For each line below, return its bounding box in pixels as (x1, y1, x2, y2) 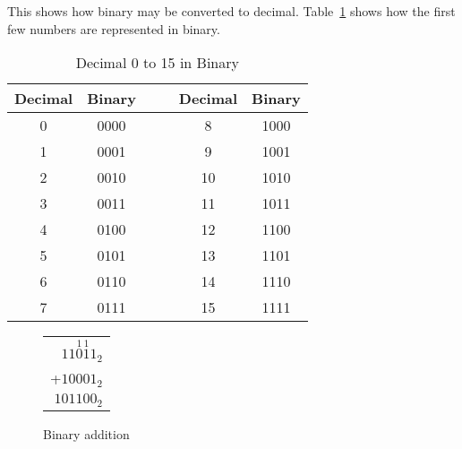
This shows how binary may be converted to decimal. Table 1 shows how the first (7, 2, 456, 20)
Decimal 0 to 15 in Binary (75, 52, 239, 73)
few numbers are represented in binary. (7, 19, 220, 38)
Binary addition (43, 424, 130, 443)
